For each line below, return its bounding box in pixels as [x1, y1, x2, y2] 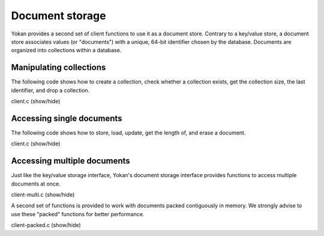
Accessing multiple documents [11, 156, 130, 166]
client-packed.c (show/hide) [11, 222, 81, 229]
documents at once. [11, 180, 61, 187]
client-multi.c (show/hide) [11, 191, 75, 198]
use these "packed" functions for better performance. [11, 210, 145, 217]
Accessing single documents [11, 113, 122, 123]
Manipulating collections [11, 62, 106, 73]
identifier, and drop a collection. [11, 86, 90, 94]
